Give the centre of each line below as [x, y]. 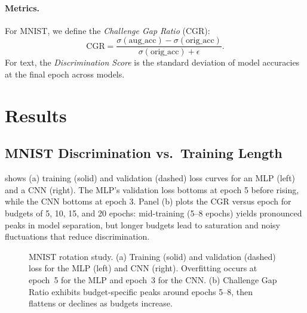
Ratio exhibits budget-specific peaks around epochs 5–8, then [141, 291]
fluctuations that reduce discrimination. [77, 236]
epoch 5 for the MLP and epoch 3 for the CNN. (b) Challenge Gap [153, 279]
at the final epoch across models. [65, 74]
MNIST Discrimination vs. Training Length [144, 153]
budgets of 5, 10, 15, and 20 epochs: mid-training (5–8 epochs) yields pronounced [153, 213]
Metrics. [22, 7]
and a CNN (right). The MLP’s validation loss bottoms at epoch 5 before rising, [152, 189]
